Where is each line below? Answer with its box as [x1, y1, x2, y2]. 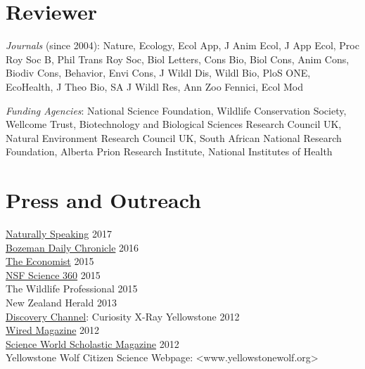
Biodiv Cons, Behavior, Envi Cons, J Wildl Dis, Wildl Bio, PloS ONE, [6, 65, 311, 80]
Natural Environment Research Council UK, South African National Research [6, 130, 342, 145]
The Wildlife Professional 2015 [6, 281, 138, 296]
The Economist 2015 [6, 254, 94, 268]
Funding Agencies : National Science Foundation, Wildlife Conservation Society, [6, 103, 347, 117]
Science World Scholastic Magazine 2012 [6, 336, 179, 351]
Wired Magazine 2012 [6, 323, 100, 337]
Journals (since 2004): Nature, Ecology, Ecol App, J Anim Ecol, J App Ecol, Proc [6, 38, 359, 53]
